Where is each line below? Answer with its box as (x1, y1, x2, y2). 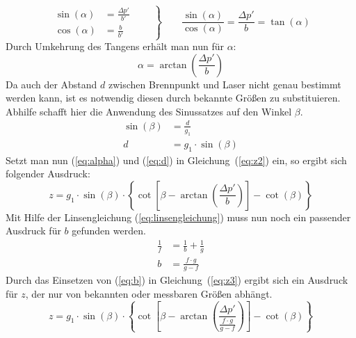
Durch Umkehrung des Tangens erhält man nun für (6, 39, 224, 54)
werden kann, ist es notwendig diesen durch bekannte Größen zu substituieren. (6, 90, 341, 105)
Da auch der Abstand (6, 77, 97, 91)
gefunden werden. (72, 223, 146, 238)
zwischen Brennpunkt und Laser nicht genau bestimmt (108, 77, 341, 91)
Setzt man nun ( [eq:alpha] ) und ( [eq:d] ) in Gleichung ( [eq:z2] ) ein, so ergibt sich (6, 152, 347, 167)
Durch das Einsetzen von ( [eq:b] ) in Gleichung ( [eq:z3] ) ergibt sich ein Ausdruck (6, 273, 348, 287)
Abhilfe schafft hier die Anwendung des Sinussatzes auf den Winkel (6, 104, 292, 118)
